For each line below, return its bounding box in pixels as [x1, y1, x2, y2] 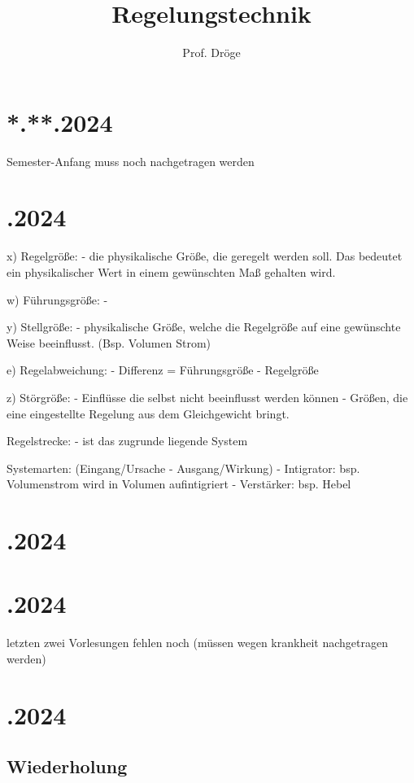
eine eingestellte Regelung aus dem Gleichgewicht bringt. [7, 405, 290, 422]
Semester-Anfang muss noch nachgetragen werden [7, 152, 255, 169]
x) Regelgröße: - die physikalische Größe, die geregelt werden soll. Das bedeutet [7, 247, 403, 265]
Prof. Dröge [182, 44, 241, 61]
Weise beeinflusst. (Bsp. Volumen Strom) [7, 334, 211, 351]
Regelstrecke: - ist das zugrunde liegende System [7, 432, 248, 449]
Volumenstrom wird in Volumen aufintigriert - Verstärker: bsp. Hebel [7, 475, 351, 492]
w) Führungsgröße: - [7, 291, 108, 308]
